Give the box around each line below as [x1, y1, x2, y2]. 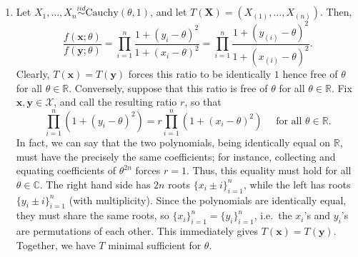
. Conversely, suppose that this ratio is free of [69, 80, 268, 95]
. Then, [320, 4, 352, 19]
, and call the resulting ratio [54, 94, 177, 109]
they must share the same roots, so [16, 208, 169, 223]
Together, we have [16, 237, 96, 252]
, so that [184, 94, 222, 109]
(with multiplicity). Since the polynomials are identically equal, [69, 192, 347, 207]
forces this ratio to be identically [128, 66, 272, 81]
